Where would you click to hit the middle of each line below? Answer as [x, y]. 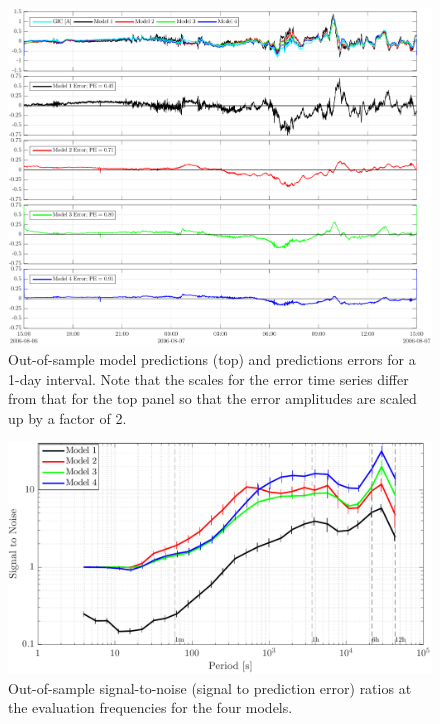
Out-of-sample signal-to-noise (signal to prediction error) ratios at [210, 687]
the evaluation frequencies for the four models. [150, 707]
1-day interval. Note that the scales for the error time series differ [208, 378]
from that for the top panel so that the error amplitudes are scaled [212, 398]
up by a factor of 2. [67, 417]
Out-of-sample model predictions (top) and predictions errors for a [212, 358]
